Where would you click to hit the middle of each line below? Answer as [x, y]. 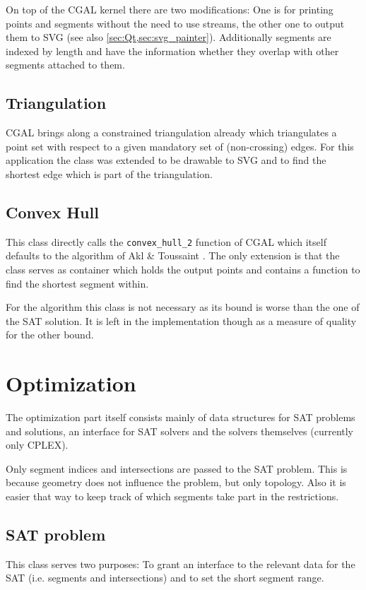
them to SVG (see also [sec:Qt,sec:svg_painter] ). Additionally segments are [169, 37]
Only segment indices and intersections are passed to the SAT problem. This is [177, 468]
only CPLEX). [37, 445]
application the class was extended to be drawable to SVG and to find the [166, 160]
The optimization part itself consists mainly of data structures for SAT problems [181, 417]
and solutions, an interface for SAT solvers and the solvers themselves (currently [179, 431]
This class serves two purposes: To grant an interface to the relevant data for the [181, 564]
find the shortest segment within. [77, 283]
